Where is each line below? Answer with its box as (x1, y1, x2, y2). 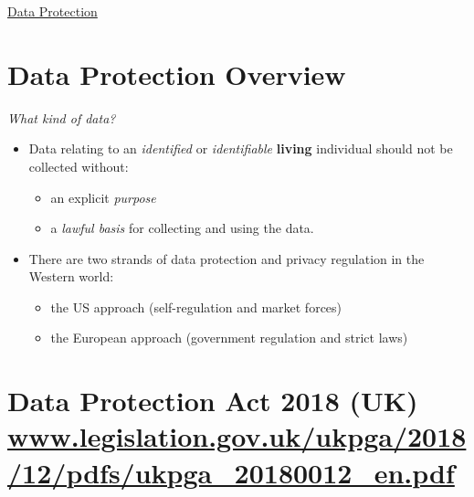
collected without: (28, 156, 129, 175)
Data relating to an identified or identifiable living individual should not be (28, 139, 453, 158)
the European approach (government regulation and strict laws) (50, 328, 408, 347)
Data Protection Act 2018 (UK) (7, 382, 418, 419)
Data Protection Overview (7, 55, 346, 92)
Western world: (28, 267, 114, 286)
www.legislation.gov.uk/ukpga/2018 (7, 418, 467, 455)
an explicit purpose (50, 187, 156, 206)
